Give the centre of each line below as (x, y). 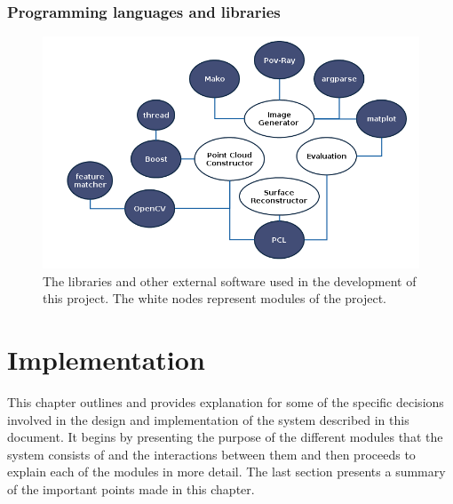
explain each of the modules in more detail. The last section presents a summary (226, 472)
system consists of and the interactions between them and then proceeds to (211, 454)
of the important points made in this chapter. (131, 488)
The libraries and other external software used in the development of (230, 280)
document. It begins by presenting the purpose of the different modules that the (225, 437)
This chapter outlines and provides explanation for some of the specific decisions (226, 401)
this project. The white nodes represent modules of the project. (215, 298)
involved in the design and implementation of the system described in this (208, 419)
